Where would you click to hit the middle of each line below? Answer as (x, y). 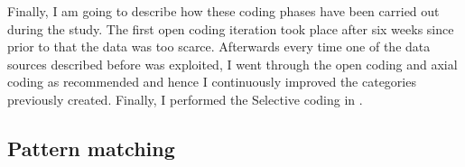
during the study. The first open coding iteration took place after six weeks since (231, 28)
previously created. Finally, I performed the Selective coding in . (185, 99)
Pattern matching (91, 148)
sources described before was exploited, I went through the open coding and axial (232, 64)
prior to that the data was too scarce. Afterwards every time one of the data (219, 46)
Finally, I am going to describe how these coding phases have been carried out (223, 11)
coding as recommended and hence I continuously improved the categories (212, 82)
